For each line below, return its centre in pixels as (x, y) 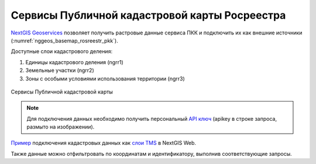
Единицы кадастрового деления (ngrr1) (75, 62)
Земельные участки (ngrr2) (60, 71)
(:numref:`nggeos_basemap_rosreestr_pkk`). (64, 40)
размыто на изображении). (61, 127)
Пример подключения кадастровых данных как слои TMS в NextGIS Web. (103, 143)
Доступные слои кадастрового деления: (62, 51)
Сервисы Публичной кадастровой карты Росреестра (148, 15)
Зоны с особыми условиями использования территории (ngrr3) (105, 78)
